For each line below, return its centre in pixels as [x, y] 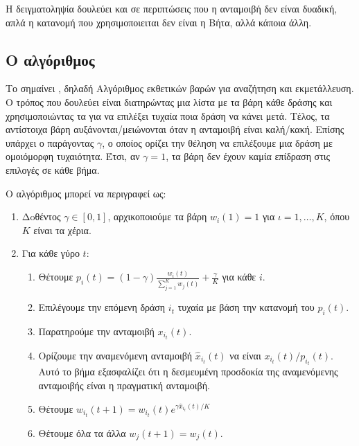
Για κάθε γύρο [51, 253]
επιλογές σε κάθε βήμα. [53, 169]
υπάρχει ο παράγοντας [50, 142]
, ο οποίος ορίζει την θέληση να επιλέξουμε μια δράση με [217, 142]
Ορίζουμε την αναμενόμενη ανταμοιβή [115, 355]
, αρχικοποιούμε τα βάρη [157, 216]
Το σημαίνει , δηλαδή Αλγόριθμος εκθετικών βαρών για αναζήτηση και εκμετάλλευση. [180, 88]
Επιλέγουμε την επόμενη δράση [102, 307]
